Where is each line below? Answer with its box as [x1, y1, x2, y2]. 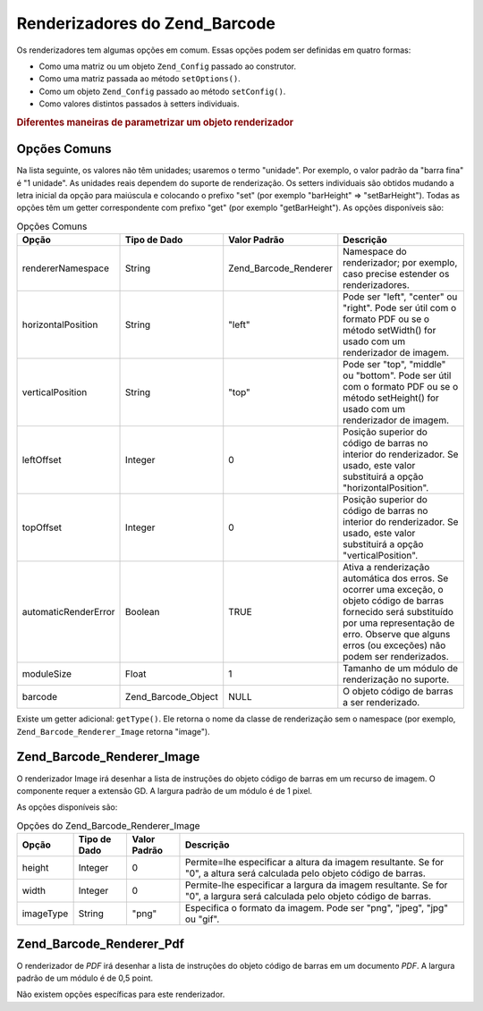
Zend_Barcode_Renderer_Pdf [16, 937, 185, 952]
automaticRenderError [21, 606, 115, 619]
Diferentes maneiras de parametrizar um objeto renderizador [16, 116, 294, 129]
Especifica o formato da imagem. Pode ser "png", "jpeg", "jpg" [184, 902, 449, 914]
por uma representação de [343, 617, 455, 629]
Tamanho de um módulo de [343, 662, 459, 675]
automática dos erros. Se [343, 572, 449, 585]
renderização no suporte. [343, 673, 450, 686]
